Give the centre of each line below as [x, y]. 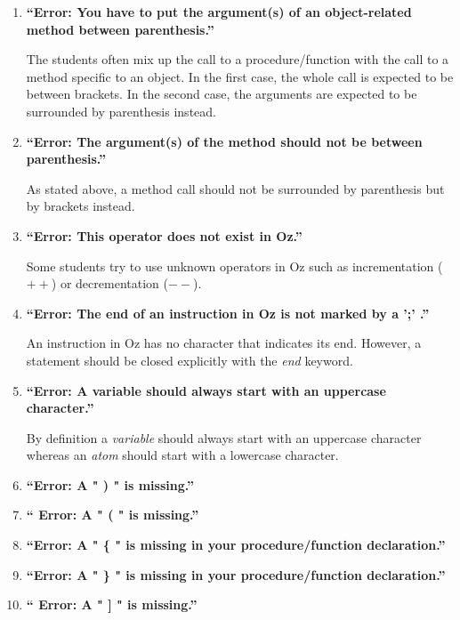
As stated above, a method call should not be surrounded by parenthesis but [235, 188]
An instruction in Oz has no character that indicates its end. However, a [224, 343]
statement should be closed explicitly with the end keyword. [190, 360]
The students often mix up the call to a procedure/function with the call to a [238, 59]
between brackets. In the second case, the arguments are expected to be [222, 94]
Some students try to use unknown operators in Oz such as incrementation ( [234, 266]
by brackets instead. [81, 206]
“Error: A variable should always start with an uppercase [206, 390]
